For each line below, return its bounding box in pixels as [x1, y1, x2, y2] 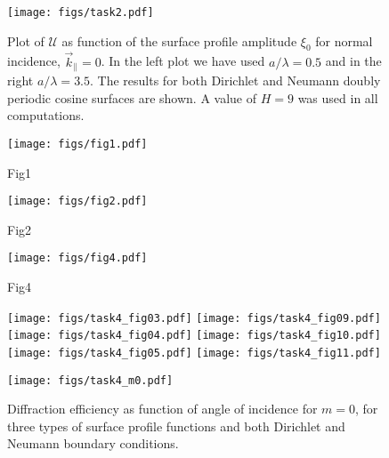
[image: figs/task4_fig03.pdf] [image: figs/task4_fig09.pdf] [7, 311, 381, 325]
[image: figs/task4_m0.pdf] [7, 374, 174, 387]
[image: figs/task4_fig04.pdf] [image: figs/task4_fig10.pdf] [7, 329, 381, 342]
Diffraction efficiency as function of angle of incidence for [7, 399, 318, 418]
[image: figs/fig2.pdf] [7, 195, 148, 208]
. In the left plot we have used [101, 52, 265, 70]
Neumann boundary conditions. [7, 434, 179, 453]
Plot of [7, 31, 45, 50]
